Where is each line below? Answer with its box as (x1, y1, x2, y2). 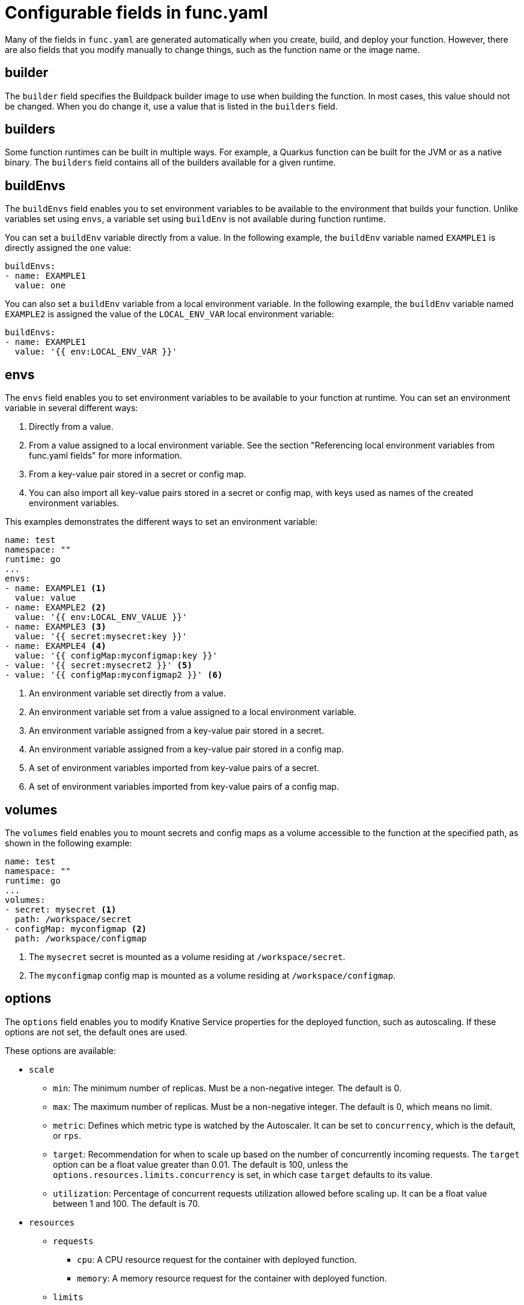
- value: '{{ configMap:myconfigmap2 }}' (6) (5, 670, 223, 680)
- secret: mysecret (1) (5, 904, 117, 914)
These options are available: (5, 1045, 117, 1056)
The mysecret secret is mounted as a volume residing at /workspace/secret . (29, 951, 346, 962)
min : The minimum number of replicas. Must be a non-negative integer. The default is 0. (53, 1082, 402, 1093)
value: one (14, 281, 66, 291)
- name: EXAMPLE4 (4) (5, 641, 106, 651)
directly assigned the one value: (5, 243, 132, 253)
